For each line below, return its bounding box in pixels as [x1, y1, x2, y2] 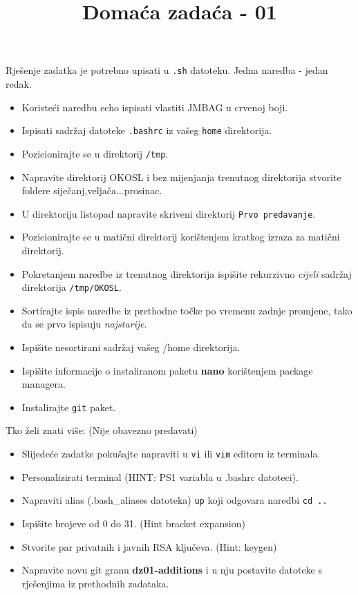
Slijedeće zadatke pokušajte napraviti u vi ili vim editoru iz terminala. [21, 446, 321, 461]
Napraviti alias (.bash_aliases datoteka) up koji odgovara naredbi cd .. [21, 493, 328, 507]
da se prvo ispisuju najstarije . [21, 317, 147, 331]
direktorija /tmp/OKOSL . [21, 280, 122, 294]
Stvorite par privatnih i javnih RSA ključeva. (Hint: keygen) [21, 539, 277, 554]
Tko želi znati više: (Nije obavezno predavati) [6, 423, 198, 437]
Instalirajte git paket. [21, 399, 116, 414]
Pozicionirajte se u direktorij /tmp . [21, 146, 169, 160]
